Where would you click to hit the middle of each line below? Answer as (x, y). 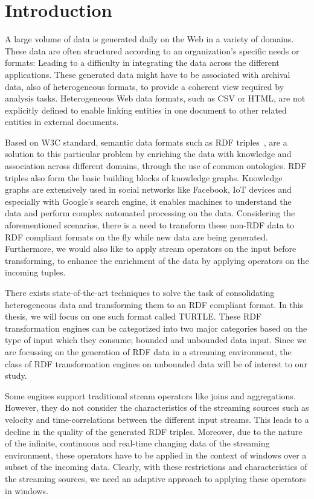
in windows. (27, 490)
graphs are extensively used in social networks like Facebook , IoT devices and (148, 189)
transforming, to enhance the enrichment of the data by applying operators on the (157, 260)
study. (16, 375)
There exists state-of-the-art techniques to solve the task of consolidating (140, 292)
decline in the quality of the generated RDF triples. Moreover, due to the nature (154, 431)
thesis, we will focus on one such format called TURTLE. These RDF (133, 316)
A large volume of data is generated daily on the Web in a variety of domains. (149, 39)
